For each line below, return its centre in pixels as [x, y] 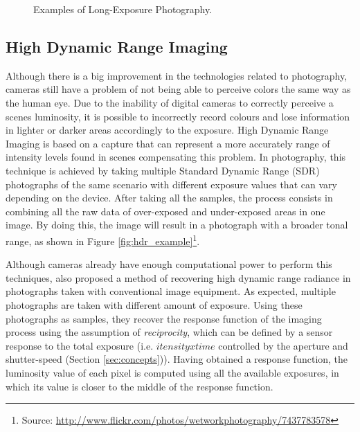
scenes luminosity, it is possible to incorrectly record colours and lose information [178, 116]
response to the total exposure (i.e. [80, 345]
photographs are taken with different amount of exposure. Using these [154, 304]
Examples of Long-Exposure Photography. [123, 9]
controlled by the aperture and [283, 345]
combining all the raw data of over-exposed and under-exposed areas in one [165, 211]
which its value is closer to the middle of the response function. [139, 386]
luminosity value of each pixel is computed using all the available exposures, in [172, 372]
